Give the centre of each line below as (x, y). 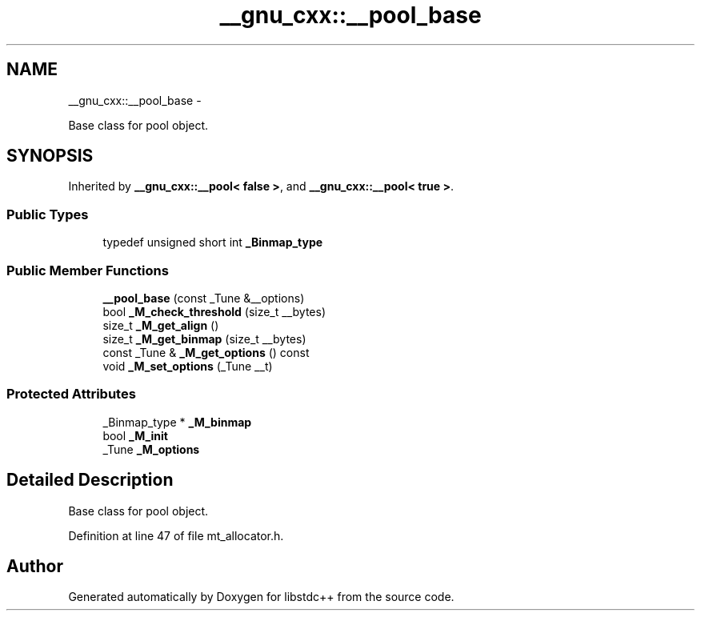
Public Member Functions (88, 270)
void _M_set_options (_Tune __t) (188, 366)
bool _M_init (135, 435)
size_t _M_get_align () (161, 325)
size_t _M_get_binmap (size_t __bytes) (204, 339)
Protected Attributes (71, 394)
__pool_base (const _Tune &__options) (204, 298)
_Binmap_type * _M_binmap (177, 422)
